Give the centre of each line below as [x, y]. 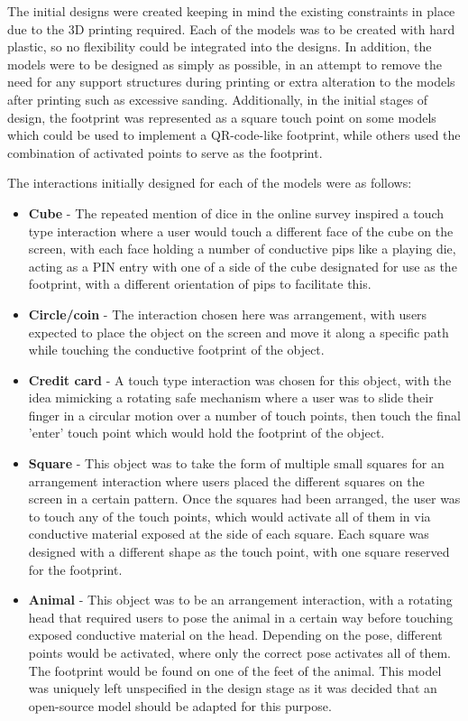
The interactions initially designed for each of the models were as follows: [210, 183]
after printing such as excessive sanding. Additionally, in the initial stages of [218, 99]
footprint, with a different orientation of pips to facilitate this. [200, 284]
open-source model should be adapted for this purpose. [180, 705]
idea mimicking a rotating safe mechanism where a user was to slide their [231, 397]
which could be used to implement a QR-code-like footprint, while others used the [234, 135]
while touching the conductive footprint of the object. [176, 350]
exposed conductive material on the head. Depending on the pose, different [235, 635]
